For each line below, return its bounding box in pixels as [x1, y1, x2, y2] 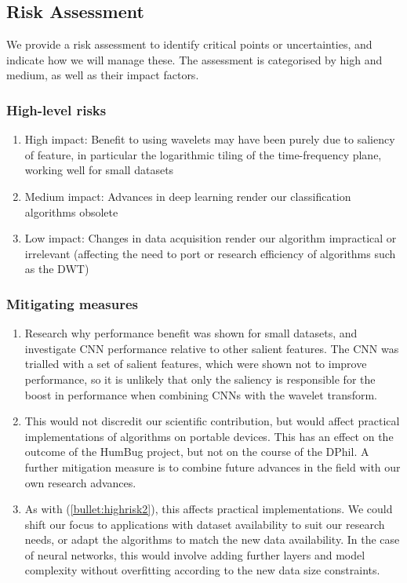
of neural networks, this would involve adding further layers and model [24, 546, 365, 563]
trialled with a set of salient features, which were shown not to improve [24, 355, 367, 372]
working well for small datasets [24, 162, 174, 178]
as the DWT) [24, 261, 89, 277]
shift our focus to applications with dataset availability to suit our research [24, 516, 385, 532]
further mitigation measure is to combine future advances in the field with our [24, 458, 401, 475]
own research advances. [24, 474, 136, 490]
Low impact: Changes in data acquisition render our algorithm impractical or [24, 230, 397, 246]
